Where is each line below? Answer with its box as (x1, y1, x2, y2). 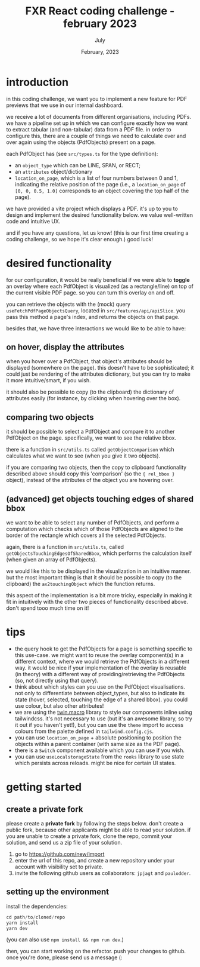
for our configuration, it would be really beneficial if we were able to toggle (6, 276, 190, 283)
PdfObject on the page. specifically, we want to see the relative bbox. (6, 434, 177, 441)
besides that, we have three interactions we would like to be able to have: (6, 324, 186, 332)
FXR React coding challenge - (25, 4, 175, 18)
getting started (6, 781, 82, 794)
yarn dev (6, 925, 28, 931)
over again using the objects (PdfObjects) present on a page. (6, 139, 156, 146)
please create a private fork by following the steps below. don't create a (6, 820, 183, 827)
